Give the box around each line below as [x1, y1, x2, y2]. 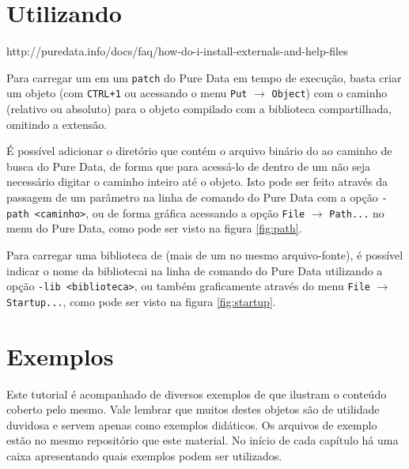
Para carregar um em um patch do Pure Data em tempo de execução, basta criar [6, 69, 402, 85]
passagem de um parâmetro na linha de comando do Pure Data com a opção [6, 189, 378, 205]
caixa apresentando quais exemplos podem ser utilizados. [6, 447, 282, 463]
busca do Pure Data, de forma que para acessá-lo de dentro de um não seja [6, 157, 371, 174]
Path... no [329, 204, 384, 221]
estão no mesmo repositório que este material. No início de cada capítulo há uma [6, 432, 399, 448]
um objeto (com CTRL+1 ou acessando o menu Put [6, 85, 248, 101]
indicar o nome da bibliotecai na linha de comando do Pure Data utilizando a [6, 262, 383, 278]
